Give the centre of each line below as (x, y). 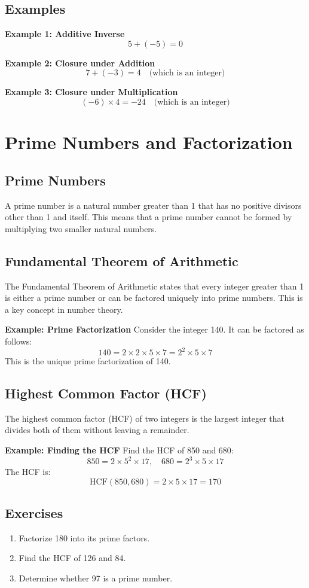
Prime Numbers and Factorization (149, 142)
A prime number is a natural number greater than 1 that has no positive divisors (153, 205)
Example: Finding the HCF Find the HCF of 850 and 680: (119, 450)
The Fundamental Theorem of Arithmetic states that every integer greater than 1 (154, 286)
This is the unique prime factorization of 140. (88, 361)
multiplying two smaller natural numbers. (81, 228)
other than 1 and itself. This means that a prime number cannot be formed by (149, 217)
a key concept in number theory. (64, 309)
